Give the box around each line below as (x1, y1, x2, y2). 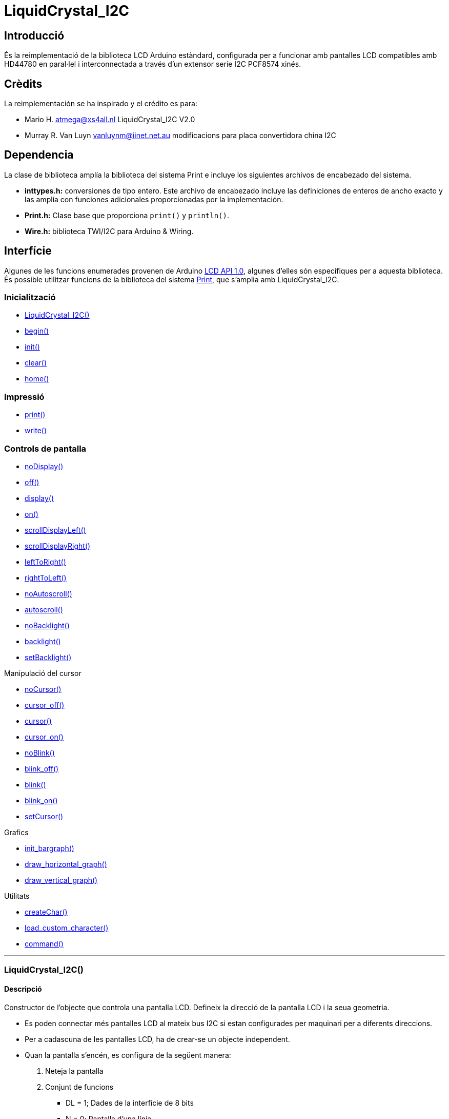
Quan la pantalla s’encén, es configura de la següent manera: (25, 1050, 231, 1059)
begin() (25, 326, 49, 336)
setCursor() (25, 812, 64, 821)
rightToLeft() (25, 573, 67, 582)
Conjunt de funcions (45, 1082, 114, 1091)
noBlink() (25, 748, 55, 757)
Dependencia (4, 148, 74, 162)
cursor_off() (25, 700, 65, 709)
